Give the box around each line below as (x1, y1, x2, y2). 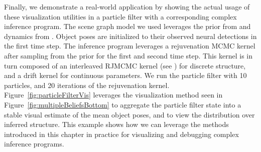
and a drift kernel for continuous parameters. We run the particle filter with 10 (4, 70, 247, 80)
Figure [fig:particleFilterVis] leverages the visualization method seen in (4, 89, 223, 100)
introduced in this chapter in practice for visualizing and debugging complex (4, 128, 239, 139)
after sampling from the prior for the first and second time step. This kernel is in (4, 50, 253, 60)
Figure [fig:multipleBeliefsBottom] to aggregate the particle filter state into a (4, 99, 241, 109)
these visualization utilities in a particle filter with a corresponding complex (4, 11, 237, 21)
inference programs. (4, 138, 64, 149)
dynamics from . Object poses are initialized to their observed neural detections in (4, 30, 257, 41)
